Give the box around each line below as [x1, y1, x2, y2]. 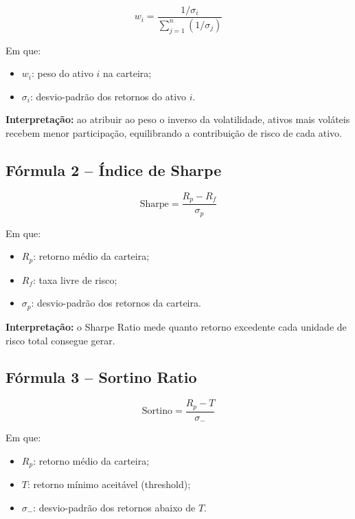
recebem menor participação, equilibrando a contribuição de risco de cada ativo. [5, 126, 342, 140]
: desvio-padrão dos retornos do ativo [30, 89, 187, 103]
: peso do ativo [32, 66, 93, 80]
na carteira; [103, 66, 152, 80]
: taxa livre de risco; [33, 272, 117, 287]
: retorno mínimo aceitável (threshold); [27, 477, 191, 492]
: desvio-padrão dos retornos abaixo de [33, 500, 196, 514]
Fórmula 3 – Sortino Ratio [5, 366, 197, 388]
